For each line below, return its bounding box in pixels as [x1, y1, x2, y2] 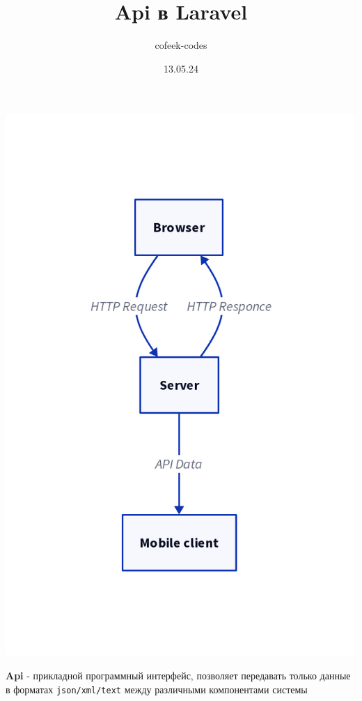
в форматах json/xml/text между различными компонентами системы [6, 681, 308, 696]
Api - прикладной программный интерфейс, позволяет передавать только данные [6, 668, 351, 682]
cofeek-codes [155, 38, 207, 52]
